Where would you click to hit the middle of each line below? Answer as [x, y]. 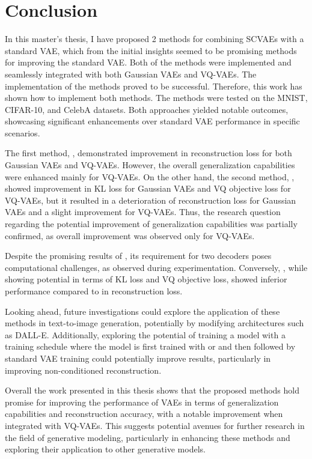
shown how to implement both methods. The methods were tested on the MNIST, [156, 98]
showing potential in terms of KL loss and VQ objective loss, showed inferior [146, 279]
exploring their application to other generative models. [105, 449]
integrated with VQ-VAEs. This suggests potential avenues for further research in [155, 425]
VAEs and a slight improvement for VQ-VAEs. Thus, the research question [143, 212]
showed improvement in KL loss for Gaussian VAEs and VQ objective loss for [148, 188]
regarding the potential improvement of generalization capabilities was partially [151, 224]
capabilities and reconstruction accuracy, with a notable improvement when [144, 414]
